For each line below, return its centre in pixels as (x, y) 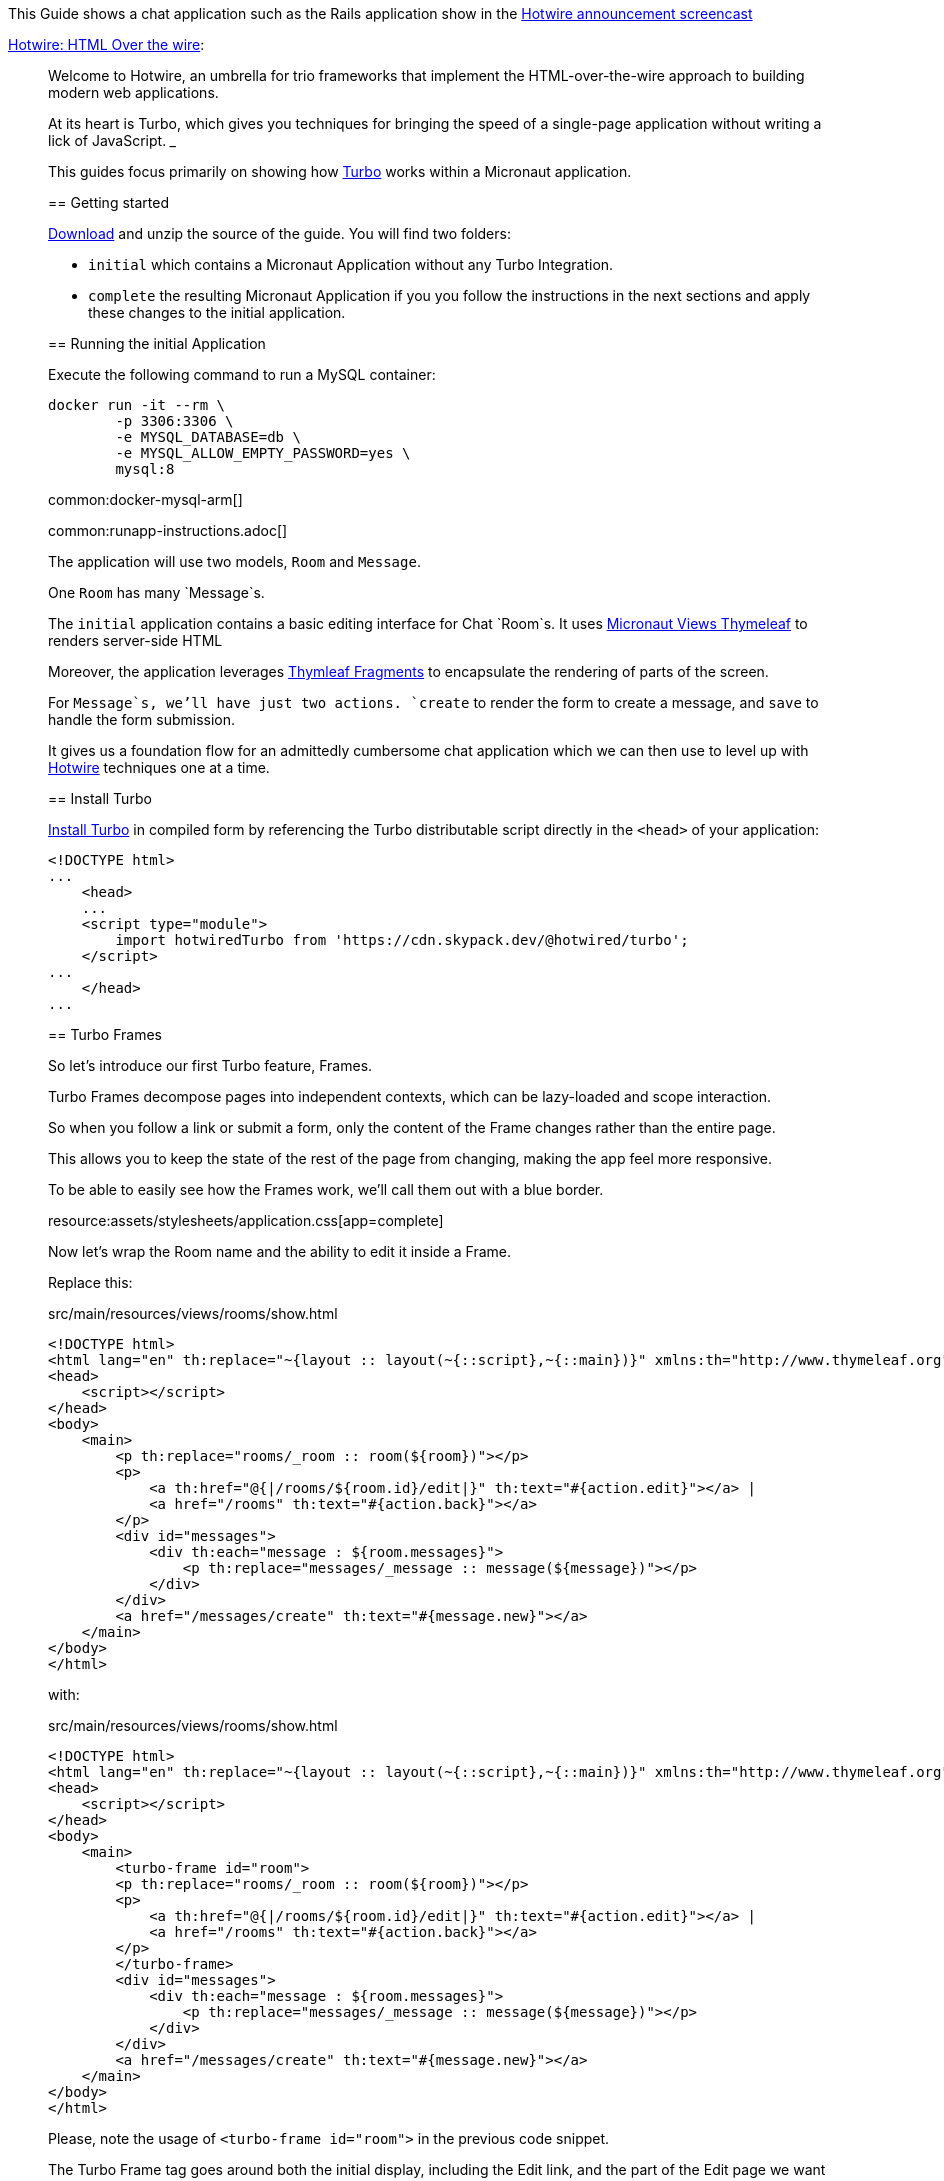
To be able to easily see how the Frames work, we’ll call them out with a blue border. (326, 1189)
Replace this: (90, 1282)
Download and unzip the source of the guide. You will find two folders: (279, 233)
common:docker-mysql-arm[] (145, 499)
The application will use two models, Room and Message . (234, 561)
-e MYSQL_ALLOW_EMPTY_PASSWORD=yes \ (263, 453)
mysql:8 (145, 469)
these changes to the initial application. (217, 312)
